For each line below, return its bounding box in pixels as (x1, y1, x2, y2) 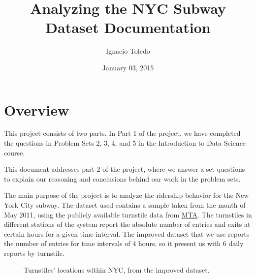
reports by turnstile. (4, 247, 64, 258)
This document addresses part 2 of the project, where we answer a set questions (4, 164, 245, 174)
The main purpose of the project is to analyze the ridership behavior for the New (4, 190, 249, 200)
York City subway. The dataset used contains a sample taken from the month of (4, 200, 246, 210)
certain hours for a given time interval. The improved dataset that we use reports (4, 228, 250, 239)
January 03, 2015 (102, 62, 154, 72)
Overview (4, 99, 69, 120)
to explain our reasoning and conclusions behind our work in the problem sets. (4, 173, 241, 184)
